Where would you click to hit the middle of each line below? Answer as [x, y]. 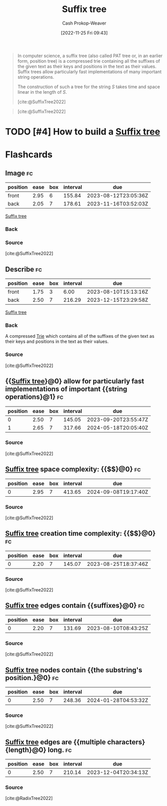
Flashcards [29, 155]
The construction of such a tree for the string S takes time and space [89, 87]
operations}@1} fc [34, 397]
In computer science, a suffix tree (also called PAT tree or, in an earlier [90, 56]
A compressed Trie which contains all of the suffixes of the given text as [80, 336]
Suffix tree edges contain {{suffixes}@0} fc [75, 606]
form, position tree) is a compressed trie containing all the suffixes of [89, 61]
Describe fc [24, 269]
